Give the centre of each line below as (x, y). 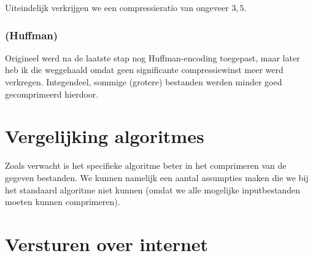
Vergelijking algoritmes (105, 136)
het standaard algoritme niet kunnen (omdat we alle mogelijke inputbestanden (153, 189)
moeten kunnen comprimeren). (63, 202)
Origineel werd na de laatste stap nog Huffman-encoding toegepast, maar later (153, 57)
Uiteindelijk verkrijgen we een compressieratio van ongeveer (117, 7)
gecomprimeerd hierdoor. (52, 94)
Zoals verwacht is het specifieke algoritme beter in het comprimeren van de (146, 165)
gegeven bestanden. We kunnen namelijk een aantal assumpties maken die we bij (157, 177)
